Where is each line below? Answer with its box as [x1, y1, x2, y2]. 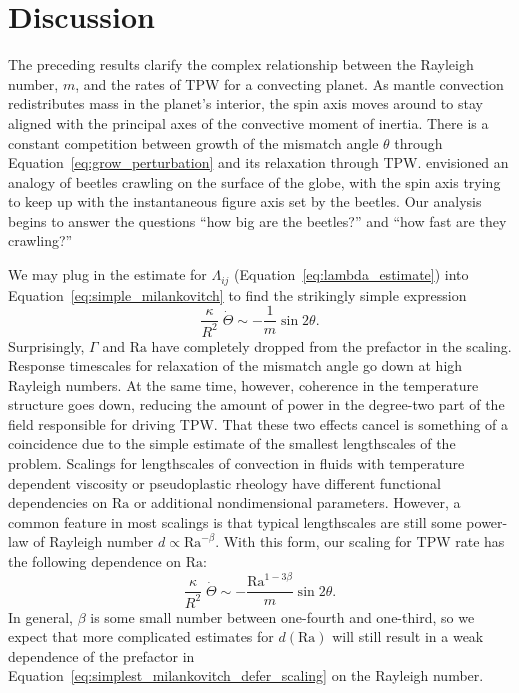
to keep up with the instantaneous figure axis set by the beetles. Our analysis [8, 191, 482, 212]
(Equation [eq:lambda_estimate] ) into [234, 264, 469, 285]
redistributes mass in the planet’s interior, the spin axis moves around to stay [8, 93, 483, 114]
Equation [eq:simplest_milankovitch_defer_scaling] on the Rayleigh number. [8, 665, 484, 686]
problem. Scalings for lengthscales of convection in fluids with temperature [8, 453, 465, 474]
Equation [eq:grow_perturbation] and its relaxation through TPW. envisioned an [8, 152, 509, 173]
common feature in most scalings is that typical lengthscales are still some [8, 511, 462, 532]
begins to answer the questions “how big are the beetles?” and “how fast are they [8, 210, 507, 231]
